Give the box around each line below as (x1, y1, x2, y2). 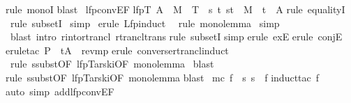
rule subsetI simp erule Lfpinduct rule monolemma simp (10, 15, 280, 30)
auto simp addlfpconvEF (6, 84, 114, 98)
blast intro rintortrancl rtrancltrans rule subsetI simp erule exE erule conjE (10, 29, 343, 44)
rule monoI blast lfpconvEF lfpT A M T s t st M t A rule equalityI (6, 2, 345, 16)
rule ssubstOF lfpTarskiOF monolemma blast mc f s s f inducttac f (6, 70, 320, 84)
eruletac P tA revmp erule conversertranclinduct (6, 42, 229, 57)
